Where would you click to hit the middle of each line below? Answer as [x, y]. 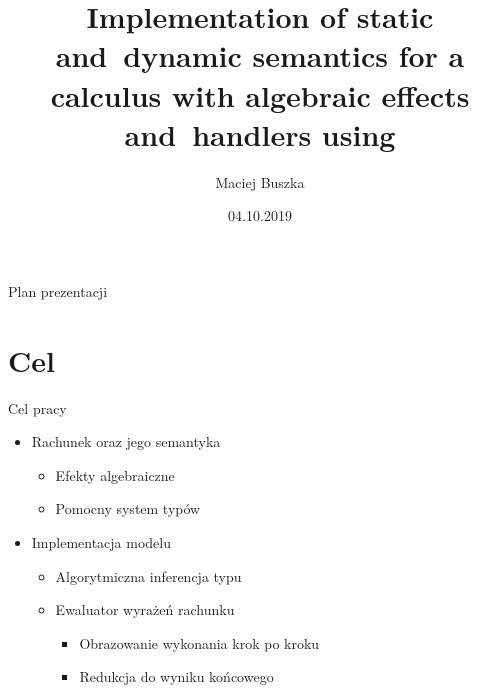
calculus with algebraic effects [260, 94]
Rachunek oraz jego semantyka [126, 441]
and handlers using [260, 133]
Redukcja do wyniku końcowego [176, 676]
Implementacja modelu [101, 541]
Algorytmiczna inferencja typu [148, 575]
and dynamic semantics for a [260, 55]
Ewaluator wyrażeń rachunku [145, 609]
